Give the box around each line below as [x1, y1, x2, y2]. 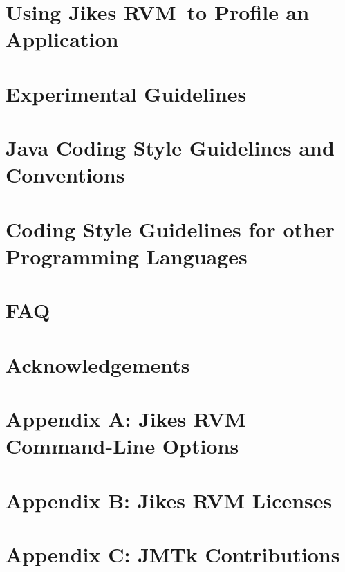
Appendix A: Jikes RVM [6, 405, 246, 432]
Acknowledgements [6, 350, 190, 378]
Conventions [6, 160, 125, 189]
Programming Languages [6, 241, 248, 270]
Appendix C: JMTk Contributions [6, 539, 340, 568]
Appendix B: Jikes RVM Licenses [6, 486, 333, 514]
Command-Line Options [6, 432, 239, 460]
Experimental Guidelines [6, 79, 247, 107]
